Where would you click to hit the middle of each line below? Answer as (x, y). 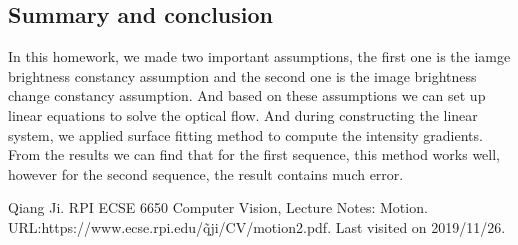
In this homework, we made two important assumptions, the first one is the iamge (259, 56)
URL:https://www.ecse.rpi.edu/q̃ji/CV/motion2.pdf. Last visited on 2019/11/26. (257, 226)
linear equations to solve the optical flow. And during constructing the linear (243, 114)
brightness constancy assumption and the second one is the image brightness (242, 75)
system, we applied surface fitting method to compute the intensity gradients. (245, 134)
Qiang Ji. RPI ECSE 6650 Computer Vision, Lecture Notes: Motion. (218, 207)
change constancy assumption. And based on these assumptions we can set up (247, 95)
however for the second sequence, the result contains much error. (206, 173)
